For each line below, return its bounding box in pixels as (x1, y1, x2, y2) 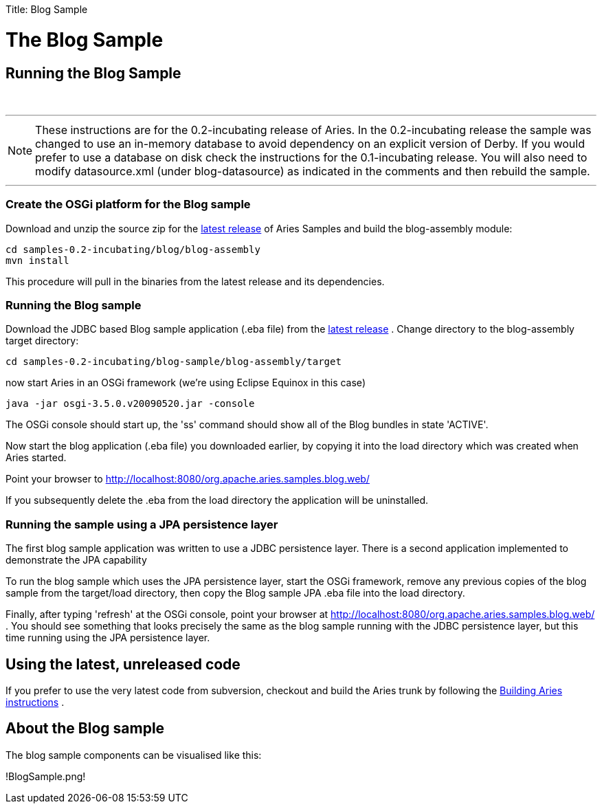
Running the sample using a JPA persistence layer (5, 517, 278, 531)
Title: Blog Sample (5, 3, 88, 15)
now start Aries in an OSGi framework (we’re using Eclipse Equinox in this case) (5, 377, 366, 389)
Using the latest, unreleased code (5, 655, 241, 673)
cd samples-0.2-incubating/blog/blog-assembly (5, 243, 260, 255)
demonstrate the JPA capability (5, 554, 147, 566)
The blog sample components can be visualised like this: (5, 749, 262, 761)
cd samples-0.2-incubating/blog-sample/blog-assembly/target (5, 356, 342, 368)
